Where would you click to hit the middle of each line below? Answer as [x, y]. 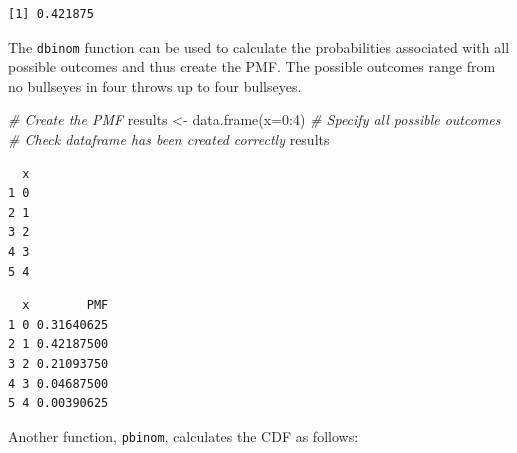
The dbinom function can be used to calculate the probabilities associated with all [259, 46]
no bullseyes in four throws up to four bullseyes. [155, 85]
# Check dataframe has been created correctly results [169, 139]
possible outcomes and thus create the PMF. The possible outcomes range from [252, 66]
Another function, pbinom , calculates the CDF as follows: [183, 435]
